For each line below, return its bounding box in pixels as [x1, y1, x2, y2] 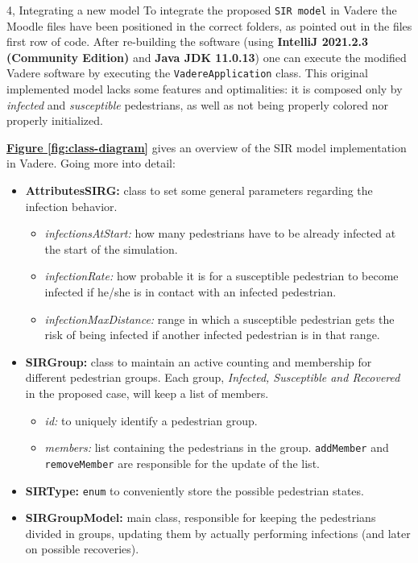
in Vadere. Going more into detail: [6, 155, 176, 172]
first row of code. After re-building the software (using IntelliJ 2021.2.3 [6, 33, 368, 50]
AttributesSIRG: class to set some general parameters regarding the [25, 182, 373, 199]
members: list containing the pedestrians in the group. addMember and [44, 439, 389, 456]
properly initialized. [6, 112, 103, 129]
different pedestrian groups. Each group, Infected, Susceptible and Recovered [25, 369, 400, 386]
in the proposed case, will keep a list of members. [25, 385, 269, 401]
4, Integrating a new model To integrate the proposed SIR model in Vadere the [6, 2, 397, 18]
